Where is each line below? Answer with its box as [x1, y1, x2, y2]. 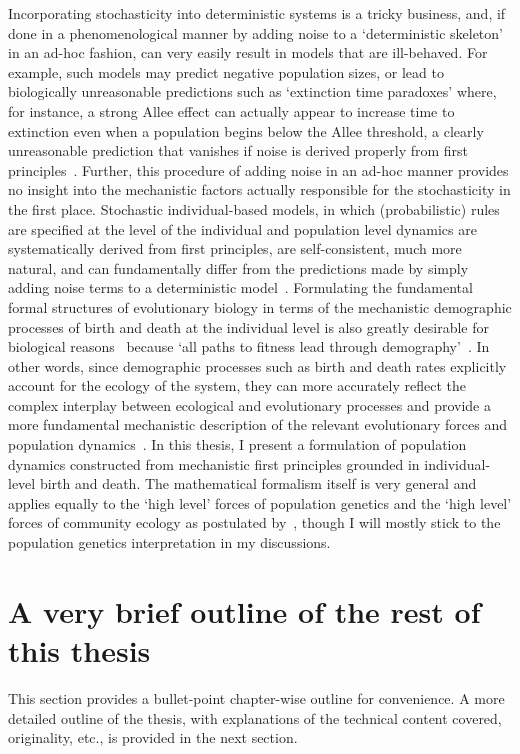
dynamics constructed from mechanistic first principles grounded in [8, 453, 420, 474]
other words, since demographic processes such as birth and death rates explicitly [8, 355, 507, 376]
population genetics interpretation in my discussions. [8, 532, 331, 553]
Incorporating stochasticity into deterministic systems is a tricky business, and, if [8, 3, 506, 23]
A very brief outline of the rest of [8, 590, 481, 631]
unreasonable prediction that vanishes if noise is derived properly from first [8, 140, 469, 161]
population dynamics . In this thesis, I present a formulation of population [8, 434, 467, 455]
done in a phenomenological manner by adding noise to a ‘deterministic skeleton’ [8, 22, 503, 43]
